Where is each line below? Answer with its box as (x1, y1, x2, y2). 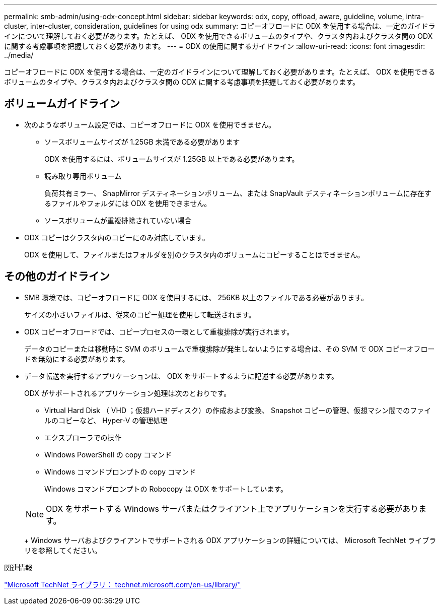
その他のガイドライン (4, 270, 110, 283)
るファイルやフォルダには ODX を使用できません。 (44, 198, 211, 208)
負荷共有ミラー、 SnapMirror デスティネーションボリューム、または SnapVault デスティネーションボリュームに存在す (44, 188, 431, 197)
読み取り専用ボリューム (44, 171, 122, 180)
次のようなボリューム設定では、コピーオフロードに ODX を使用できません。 (24, 120, 275, 129)
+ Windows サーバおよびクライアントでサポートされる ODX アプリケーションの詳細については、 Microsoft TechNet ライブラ (24, 535, 436, 545)
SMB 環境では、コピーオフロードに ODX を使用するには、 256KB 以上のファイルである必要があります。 (24, 293, 368, 302)
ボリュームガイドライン (4, 97, 120, 110)
